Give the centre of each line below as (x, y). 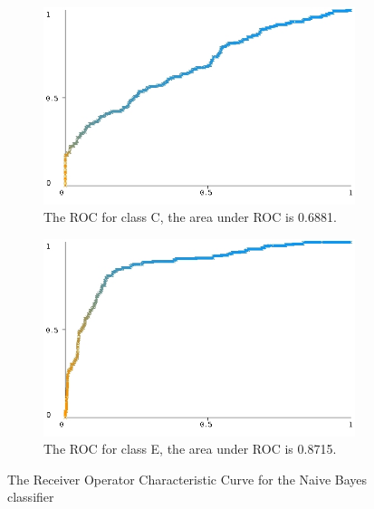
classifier (31, 497)
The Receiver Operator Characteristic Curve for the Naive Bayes (187, 479)
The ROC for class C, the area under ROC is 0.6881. (190, 217)
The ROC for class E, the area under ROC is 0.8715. (190, 449)
